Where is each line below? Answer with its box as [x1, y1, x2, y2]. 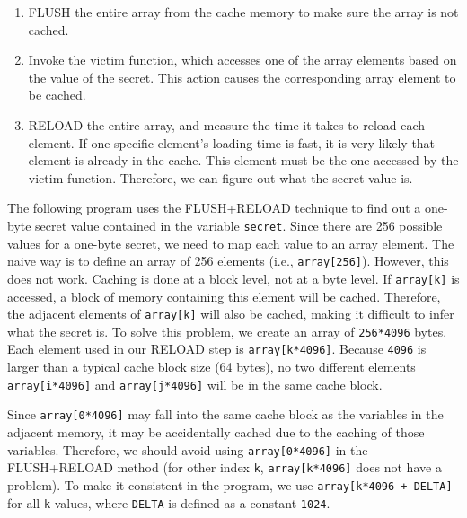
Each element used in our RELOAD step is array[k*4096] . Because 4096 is [7, 339, 427, 358]
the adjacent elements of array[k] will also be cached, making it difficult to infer [7, 304, 454, 323]
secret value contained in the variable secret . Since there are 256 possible [35, 215, 443, 234]
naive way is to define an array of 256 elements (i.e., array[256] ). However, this [7, 251, 449, 270]
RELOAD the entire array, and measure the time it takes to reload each [28, 115, 426, 134]
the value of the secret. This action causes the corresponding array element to [28, 67, 456, 86]
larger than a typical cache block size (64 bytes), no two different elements [7, 357, 416, 376]
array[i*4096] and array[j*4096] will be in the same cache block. [7, 374, 383, 393]
